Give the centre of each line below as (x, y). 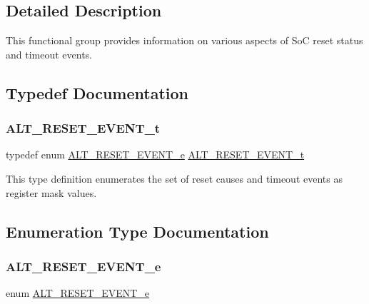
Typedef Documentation (97, 92)
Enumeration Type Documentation (137, 231)
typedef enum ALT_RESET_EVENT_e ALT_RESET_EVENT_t (155, 154)
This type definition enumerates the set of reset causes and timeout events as (174, 178)
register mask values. (51, 192)
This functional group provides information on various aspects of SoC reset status (184, 40)
